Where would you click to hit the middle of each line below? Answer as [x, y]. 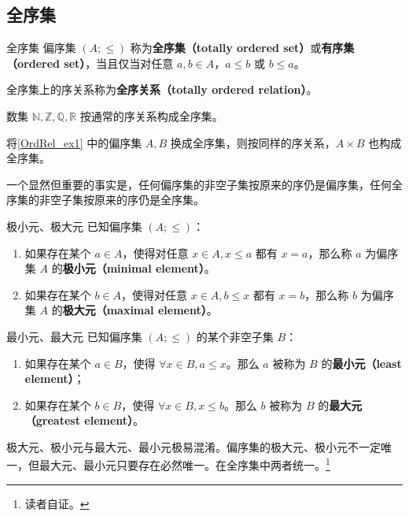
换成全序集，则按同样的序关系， [253, 142]
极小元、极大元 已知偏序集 [74, 226]
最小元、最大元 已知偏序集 [74, 336]
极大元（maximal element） [134, 310]
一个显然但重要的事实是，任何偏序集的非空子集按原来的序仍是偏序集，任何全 [204, 184]
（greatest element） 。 [85, 420]
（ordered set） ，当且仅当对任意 [90, 63]
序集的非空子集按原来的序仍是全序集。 [105, 200]
